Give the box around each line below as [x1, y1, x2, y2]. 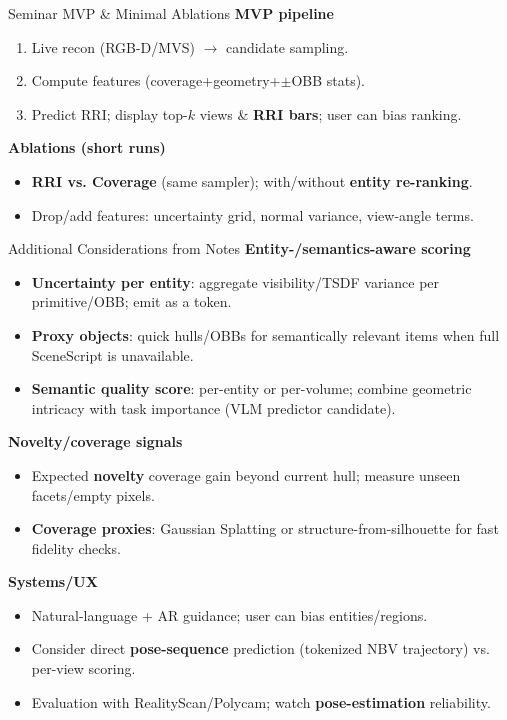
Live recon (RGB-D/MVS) [31, 36, 195, 57]
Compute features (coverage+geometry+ [31, 70, 281, 91]
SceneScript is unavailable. [31, 344, 194, 365]
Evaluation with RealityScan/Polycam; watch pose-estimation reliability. [31, 691, 491, 712]
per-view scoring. [31, 658, 136, 679]
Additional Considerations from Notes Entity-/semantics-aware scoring [8, 238, 471, 259]
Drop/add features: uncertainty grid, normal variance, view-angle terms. [31, 204, 474, 225]
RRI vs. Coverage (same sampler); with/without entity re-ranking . [31, 170, 473, 191]
